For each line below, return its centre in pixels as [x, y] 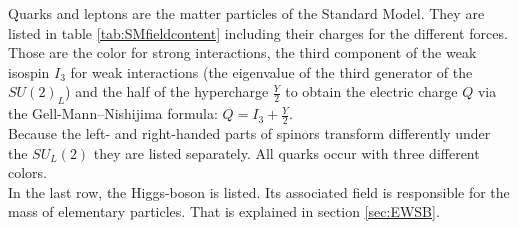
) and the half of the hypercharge [167, 91]
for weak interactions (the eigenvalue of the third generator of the [271, 71]
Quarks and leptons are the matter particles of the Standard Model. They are [246, 13]
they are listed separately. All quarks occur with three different [286, 152]
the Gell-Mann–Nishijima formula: [113, 113]
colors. [28, 172]
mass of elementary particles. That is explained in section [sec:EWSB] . [224, 211]
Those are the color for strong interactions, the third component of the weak [242, 52]
